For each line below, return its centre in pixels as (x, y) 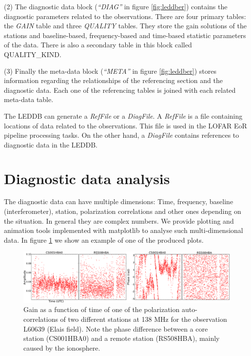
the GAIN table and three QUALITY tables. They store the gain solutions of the (125, 26)
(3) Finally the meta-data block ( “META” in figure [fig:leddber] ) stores (110, 71)
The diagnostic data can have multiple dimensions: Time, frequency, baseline (119, 201)
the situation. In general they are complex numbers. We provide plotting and (119, 220)
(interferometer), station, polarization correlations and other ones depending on (123, 211)
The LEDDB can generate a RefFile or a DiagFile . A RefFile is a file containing (123, 115)
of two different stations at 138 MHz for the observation (144, 319)
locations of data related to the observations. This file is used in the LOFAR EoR (125, 125)
